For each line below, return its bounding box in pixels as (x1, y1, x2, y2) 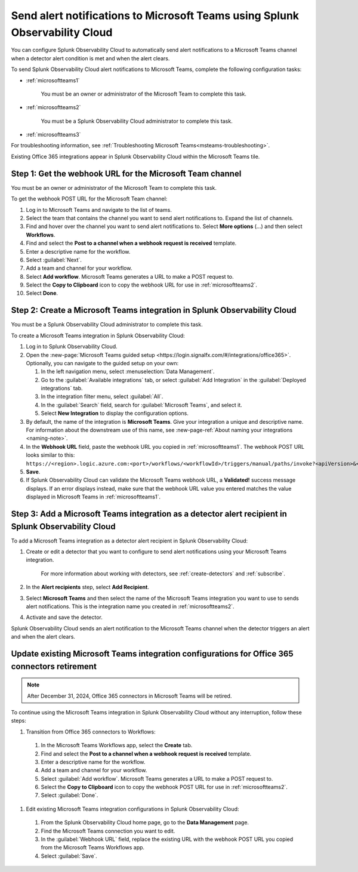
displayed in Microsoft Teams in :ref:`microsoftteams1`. (26, 493, 161, 501)
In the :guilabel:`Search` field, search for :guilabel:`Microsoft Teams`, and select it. (41, 401, 243, 408)
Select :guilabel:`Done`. (41, 791, 98, 799)
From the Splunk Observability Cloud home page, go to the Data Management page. (41, 819, 249, 826)
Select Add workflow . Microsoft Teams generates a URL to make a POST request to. (26, 273, 234, 280)
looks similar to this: (26, 451, 75, 459)
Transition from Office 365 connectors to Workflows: (26, 728, 156, 735)
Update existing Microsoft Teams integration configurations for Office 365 (11, 649, 294, 659)
